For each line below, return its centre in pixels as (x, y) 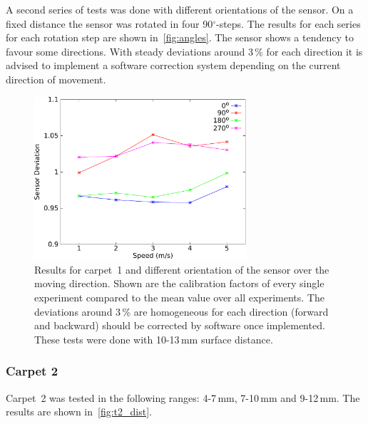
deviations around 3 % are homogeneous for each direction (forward (182, 311)
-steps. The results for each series (288, 23)
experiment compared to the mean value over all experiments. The (179, 298)
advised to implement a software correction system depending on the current (173, 65)
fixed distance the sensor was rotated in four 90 (109, 23)
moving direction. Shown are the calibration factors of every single (179, 283)
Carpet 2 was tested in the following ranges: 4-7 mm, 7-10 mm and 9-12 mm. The (183, 397)
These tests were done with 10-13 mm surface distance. (154, 339)
